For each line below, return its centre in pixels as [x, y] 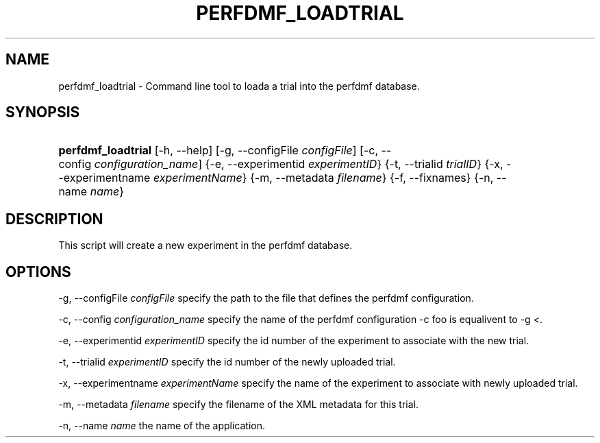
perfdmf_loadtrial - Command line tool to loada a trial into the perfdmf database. [239, 86]
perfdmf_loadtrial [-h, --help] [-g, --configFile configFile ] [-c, [218, 151]
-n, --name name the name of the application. [162, 426]
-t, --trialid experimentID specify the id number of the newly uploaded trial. [227, 362]
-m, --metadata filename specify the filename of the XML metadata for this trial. [238, 405]
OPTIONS [38, 272]
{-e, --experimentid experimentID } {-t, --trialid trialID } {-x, [354, 164]
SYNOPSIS [43, 112]
